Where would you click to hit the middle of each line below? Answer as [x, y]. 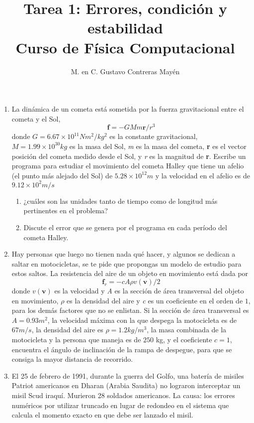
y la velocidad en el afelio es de [203, 175]
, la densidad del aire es [67, 330]
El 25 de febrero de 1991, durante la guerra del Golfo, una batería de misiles [128, 375]
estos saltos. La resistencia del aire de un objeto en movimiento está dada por [130, 273]
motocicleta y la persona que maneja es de [76, 339]
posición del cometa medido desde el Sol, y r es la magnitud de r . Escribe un [129, 156]
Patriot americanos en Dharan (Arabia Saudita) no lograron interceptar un [126, 385]
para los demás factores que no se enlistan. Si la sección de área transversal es [130, 310]
